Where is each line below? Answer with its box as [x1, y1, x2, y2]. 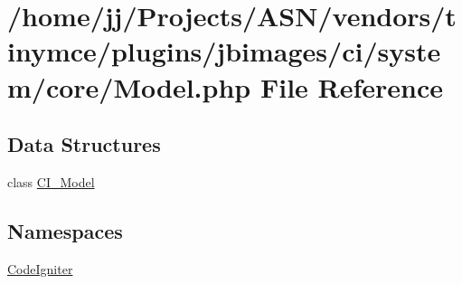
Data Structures [7, 130, 161, 158]
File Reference [259, 68, 444, 105]
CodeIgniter [7, 259, 73, 278]
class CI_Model [7, 172, 95, 191]
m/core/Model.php [7, 68, 251, 105]
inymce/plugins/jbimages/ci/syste [7, 33, 441, 70]
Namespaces [7, 216, 123, 244]
